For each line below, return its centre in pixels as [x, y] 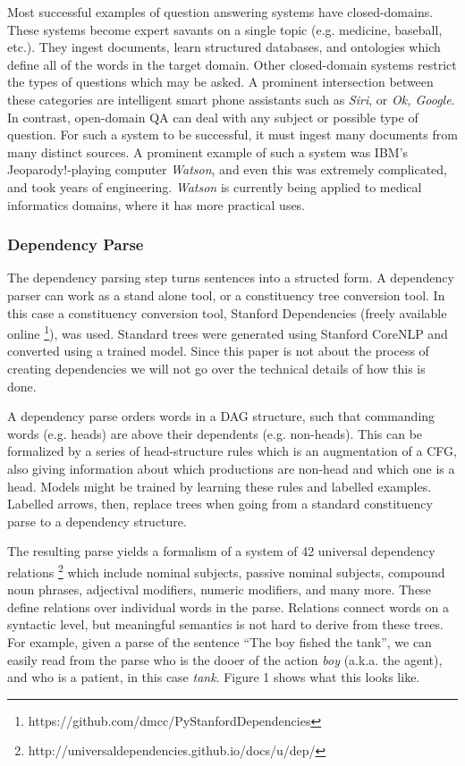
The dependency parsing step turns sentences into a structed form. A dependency [231, 278]
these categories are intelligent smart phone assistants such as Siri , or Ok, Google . [231, 99]
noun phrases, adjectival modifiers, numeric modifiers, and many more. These [219, 589]
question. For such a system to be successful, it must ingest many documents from [232, 135]
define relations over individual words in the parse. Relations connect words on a [228, 606]
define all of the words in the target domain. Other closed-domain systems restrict [232, 64]
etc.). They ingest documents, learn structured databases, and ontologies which [224, 47]
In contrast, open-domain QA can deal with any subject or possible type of [213, 117]
